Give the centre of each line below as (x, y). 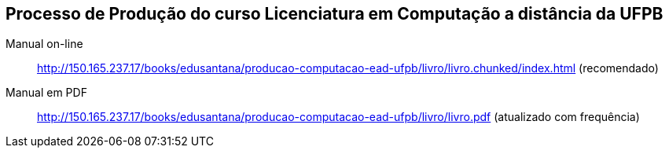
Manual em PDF (46, 93)
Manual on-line (44, 44)
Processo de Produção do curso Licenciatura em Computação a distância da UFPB (334, 14)
